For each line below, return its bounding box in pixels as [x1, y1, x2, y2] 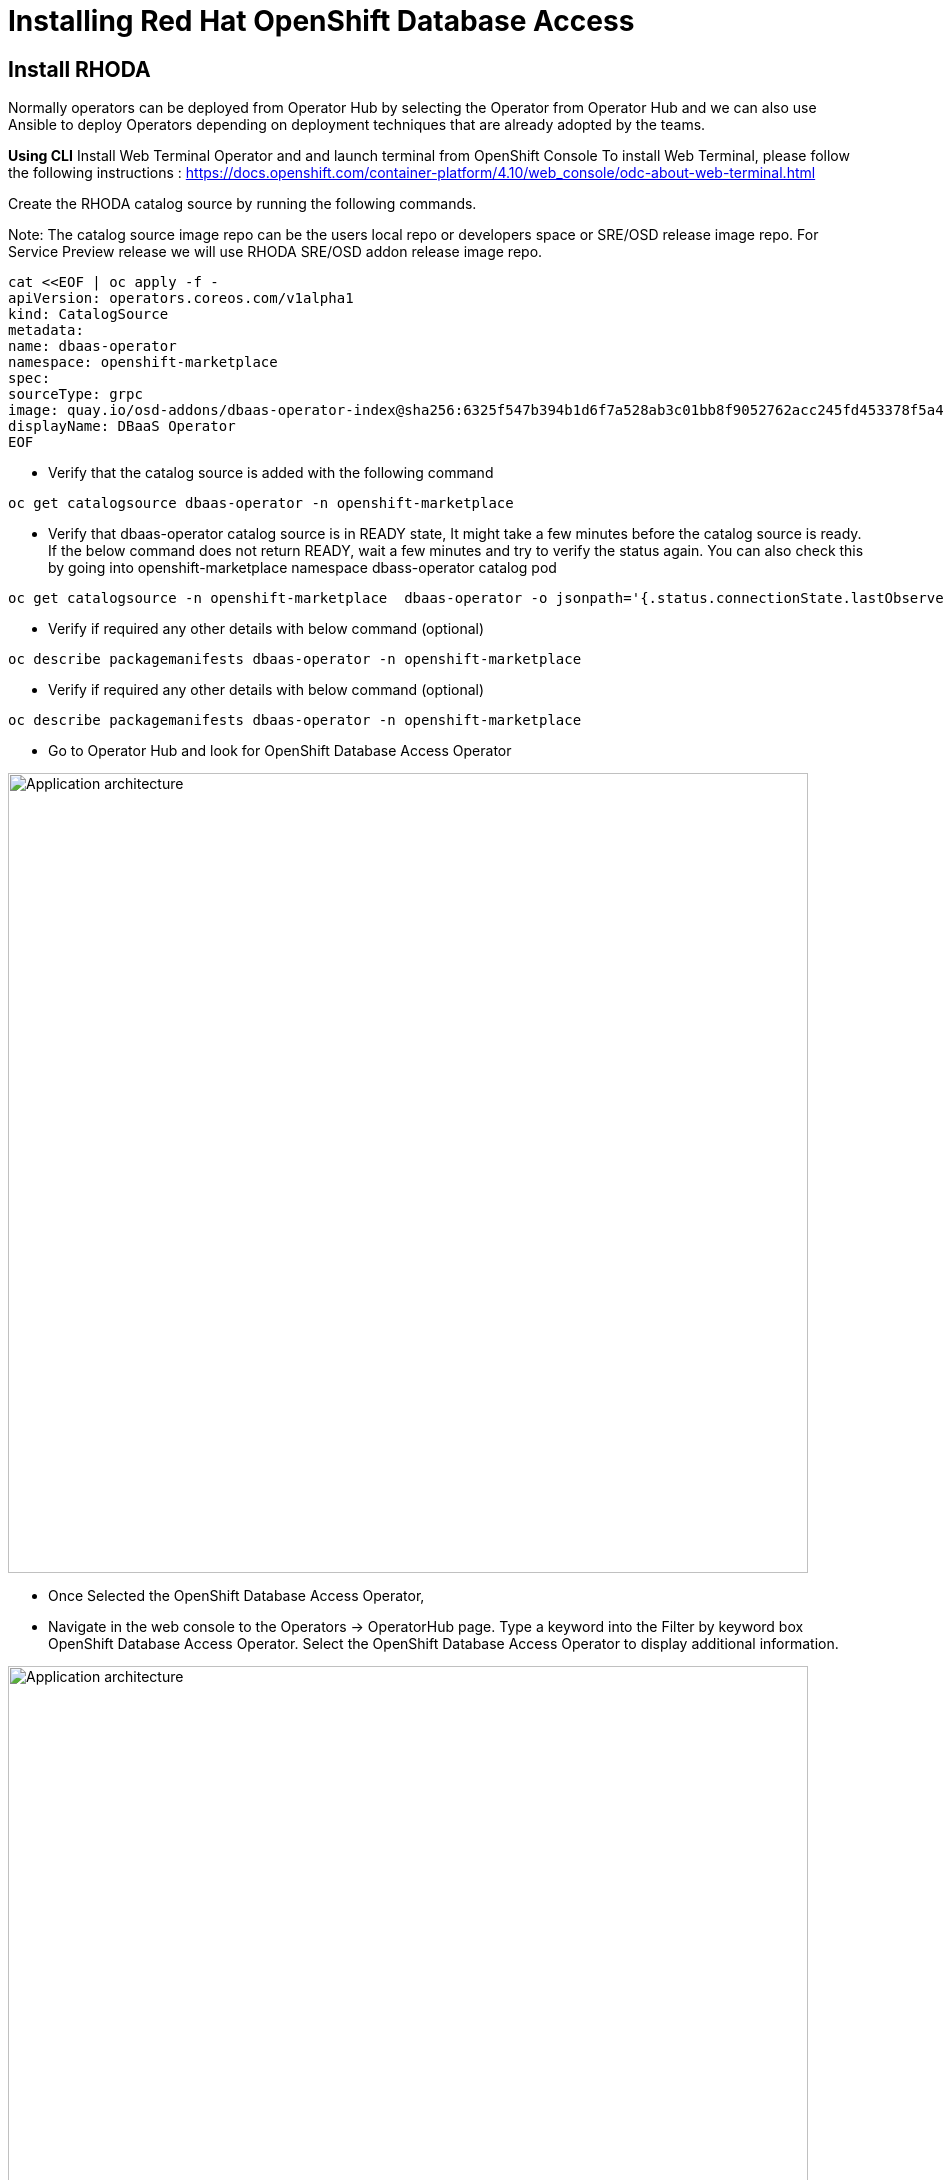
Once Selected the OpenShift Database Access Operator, [48, 1587, 425, 1605]
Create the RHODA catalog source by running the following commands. [8, 195, 477, 213]
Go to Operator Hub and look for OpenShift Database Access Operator [48, 742, 512, 760]
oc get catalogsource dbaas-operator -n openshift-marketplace [8, 495, 514, 512]
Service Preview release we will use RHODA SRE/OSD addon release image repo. [8, 243, 543, 261]
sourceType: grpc [8, 386, 143, 403]
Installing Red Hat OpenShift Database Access [8, 4, 635, 38]
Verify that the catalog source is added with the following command [48, 464, 494, 482]
